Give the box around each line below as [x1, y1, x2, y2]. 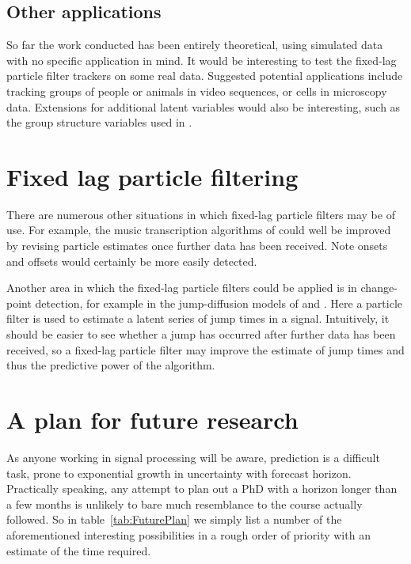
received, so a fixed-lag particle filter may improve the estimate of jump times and [6, 341, 405, 358]
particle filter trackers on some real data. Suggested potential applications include [6, 67, 403, 84]
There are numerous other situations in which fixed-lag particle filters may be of [6, 206, 395, 222]
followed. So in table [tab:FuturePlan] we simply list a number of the [6, 511, 342, 528]
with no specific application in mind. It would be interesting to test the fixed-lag [6, 51, 397, 68]
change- [360, 279, 398, 296]
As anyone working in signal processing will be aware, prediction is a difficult [6, 449, 380, 465]
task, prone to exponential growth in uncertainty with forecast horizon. [6, 464, 352, 481]
